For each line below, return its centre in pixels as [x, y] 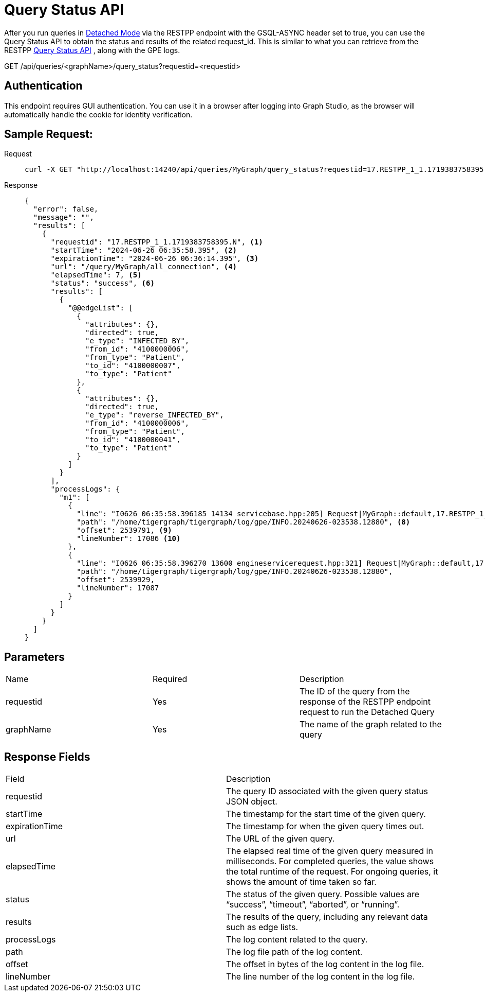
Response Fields [47, 757]
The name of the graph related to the [370, 724]
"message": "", [63, 217]
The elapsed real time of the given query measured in [330, 851]
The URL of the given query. [281, 839]
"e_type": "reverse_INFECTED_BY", [155, 415]
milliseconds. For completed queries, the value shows [330, 861]
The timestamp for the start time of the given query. [326, 814]
